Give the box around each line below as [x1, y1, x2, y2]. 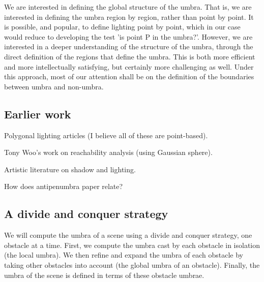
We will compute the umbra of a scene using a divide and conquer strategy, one [4, 230, 252, 240]
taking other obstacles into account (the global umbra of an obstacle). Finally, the [4, 259, 260, 270]
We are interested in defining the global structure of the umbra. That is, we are [4, 2, 252, 12]
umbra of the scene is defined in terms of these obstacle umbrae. [4, 269, 204, 280]
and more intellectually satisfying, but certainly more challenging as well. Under [4, 61, 254, 72]
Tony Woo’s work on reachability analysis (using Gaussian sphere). [4, 147, 213, 158]
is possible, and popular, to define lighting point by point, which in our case [4, 21, 241, 32]
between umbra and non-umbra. [4, 81, 104, 91]
